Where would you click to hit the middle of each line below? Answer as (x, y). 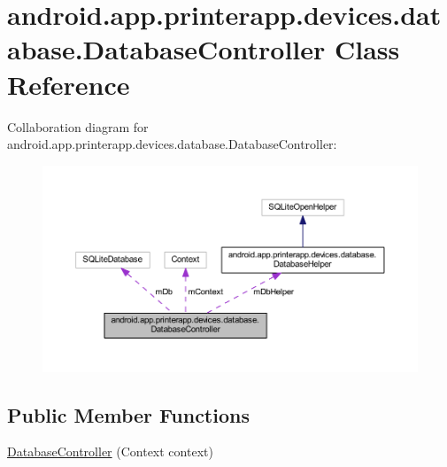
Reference (69, 84)
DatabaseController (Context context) (110, 451)
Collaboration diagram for (78, 126)
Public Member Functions (128, 414)
